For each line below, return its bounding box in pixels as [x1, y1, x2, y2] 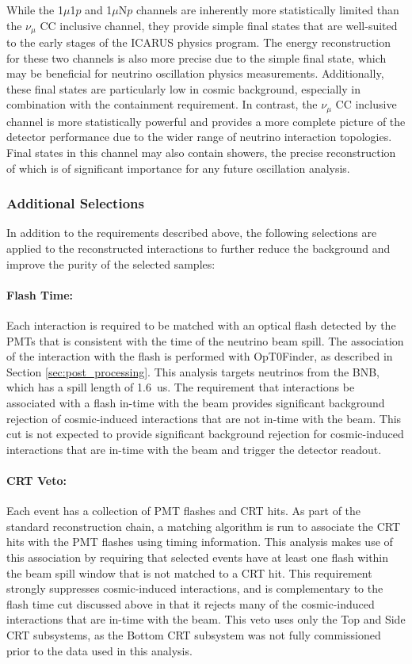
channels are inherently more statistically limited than [136, 2, 399, 17]
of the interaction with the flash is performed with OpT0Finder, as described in [6, 348, 393, 364]
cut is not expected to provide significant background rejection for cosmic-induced [6, 425, 404, 442]
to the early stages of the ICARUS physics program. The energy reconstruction [6, 34, 391, 51]
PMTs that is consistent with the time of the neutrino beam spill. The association [6, 332, 404, 349]
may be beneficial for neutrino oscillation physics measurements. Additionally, [6, 65, 384, 82]
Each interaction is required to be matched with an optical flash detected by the [6, 317, 396, 334]
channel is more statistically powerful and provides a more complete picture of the [6, 113, 406, 129]
